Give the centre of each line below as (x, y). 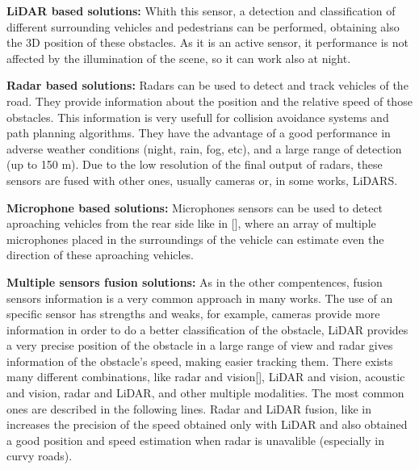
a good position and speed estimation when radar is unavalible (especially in (195, 440)
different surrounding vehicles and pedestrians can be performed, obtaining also (203, 26)
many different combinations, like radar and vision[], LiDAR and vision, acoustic (206, 377)
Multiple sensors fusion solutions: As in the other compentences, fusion (195, 281)
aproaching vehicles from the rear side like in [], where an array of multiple (191, 223)
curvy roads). (40, 456)
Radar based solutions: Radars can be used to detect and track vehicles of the (207, 85)
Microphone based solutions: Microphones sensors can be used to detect (195, 207)
